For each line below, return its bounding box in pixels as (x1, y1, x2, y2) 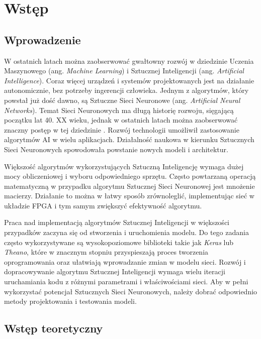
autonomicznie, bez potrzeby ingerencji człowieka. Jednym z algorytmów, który (4, 85, 249, 95)
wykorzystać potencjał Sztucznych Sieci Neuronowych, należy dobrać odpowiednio (4, 286, 257, 296)
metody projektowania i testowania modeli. (4, 296, 137, 306)
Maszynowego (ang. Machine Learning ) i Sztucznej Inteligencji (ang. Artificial (4, 65, 244, 76)
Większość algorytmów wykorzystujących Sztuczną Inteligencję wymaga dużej (4, 161, 244, 171)
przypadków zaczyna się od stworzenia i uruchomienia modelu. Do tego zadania (4, 227, 249, 238)
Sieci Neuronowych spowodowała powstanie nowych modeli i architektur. (4, 144, 228, 154)
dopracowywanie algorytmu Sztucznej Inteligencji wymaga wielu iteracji (4, 266, 225, 277)
